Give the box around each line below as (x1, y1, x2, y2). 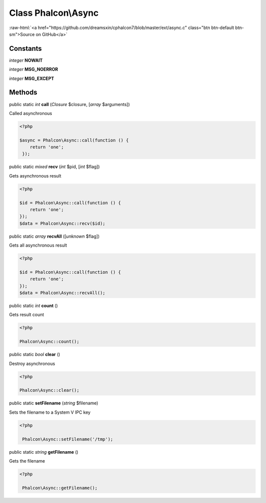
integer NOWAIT (9, 57, 43, 63)
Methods (9, 88, 37, 97)
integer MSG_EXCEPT (9, 75, 54, 81)
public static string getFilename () (9, 449, 79, 455)
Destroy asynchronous (9, 360, 55, 366)
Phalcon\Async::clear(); (19, 388, 80, 393)
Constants (9, 44, 42, 53)
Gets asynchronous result (9, 173, 62, 179)
